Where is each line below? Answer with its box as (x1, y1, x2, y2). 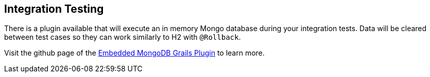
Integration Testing (4, 3, 104, 15)
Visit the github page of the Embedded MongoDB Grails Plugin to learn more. (4, 48, 265, 58)
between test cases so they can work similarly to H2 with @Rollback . (4, 33, 241, 42)
